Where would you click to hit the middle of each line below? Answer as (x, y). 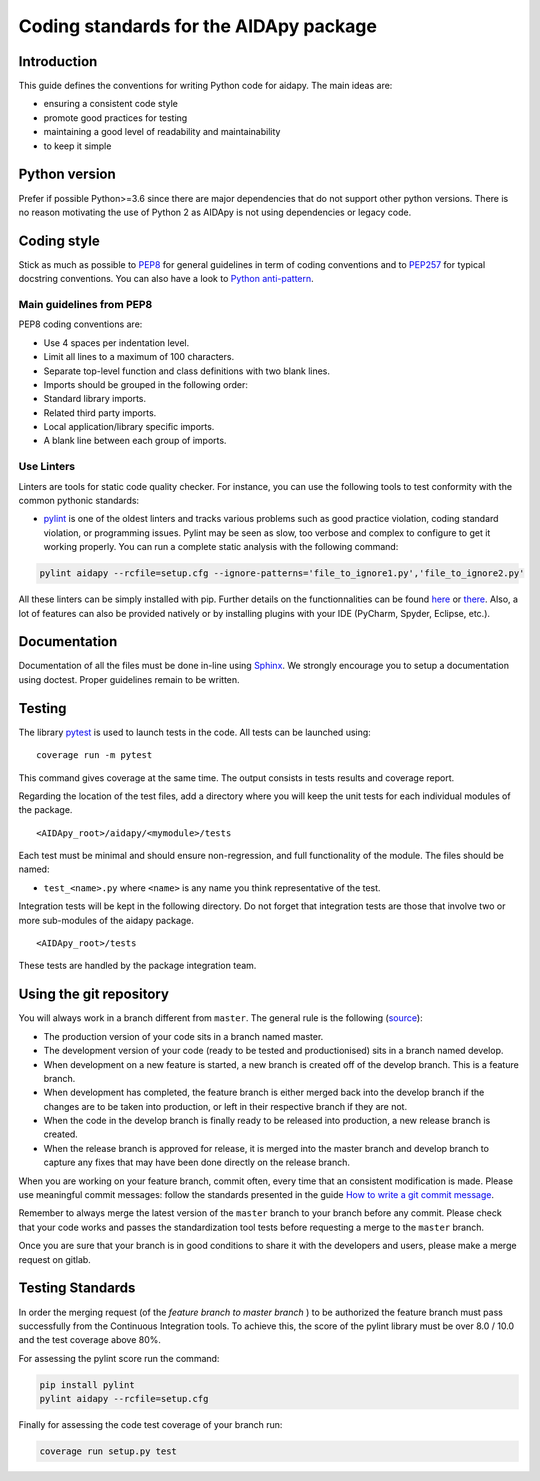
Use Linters (47, 467)
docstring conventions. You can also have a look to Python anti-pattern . (166, 279)
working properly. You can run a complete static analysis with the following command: (221, 547)
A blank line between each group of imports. (135, 441)
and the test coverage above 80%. (90, 1340)
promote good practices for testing (115, 117)
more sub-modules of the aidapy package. (106, 920)
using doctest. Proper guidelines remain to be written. (129, 679)
